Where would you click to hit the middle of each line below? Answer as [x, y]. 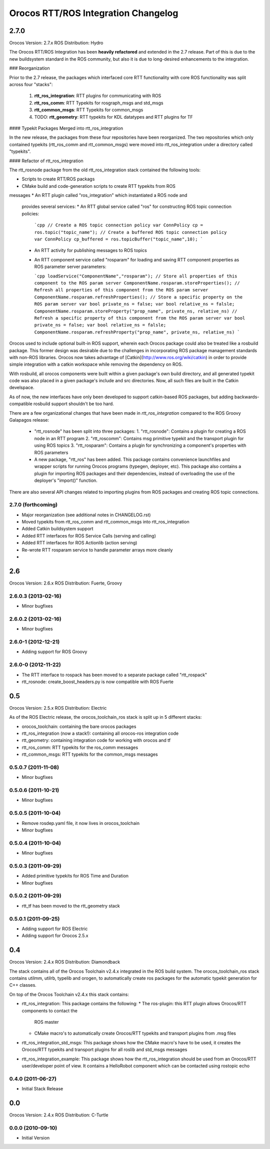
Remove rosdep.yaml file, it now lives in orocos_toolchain [81, 823]
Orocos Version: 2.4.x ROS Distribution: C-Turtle [59, 1115]
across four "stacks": [31, 85]
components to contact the [49, 1011]
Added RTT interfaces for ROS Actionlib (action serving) [79, 543]
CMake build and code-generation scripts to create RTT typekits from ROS [99, 186]
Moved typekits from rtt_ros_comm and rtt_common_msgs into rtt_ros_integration [105, 522]
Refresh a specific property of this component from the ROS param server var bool [140, 318]
